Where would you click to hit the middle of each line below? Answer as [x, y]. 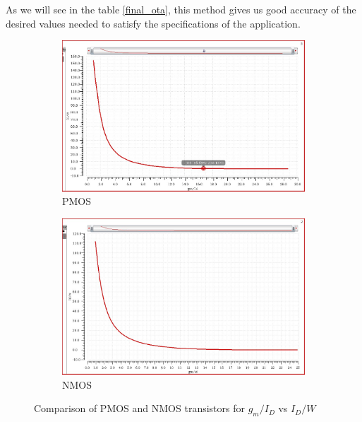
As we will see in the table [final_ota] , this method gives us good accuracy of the [181, 9]
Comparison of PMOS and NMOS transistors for [139, 408]
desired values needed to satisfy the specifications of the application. [153, 23]
